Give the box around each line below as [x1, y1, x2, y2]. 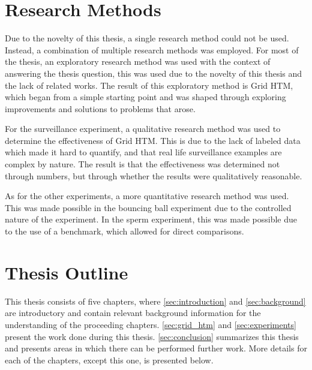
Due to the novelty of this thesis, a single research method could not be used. [5, 32, 289, 44]
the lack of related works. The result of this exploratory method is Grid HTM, [5, 79, 293, 91]
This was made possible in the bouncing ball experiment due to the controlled [5, 201, 292, 213]
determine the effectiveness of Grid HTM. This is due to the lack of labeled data [5, 134, 301, 146]
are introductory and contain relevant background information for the [5, 306, 261, 319]
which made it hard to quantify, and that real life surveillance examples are [5, 146, 282, 158]
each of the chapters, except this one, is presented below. [5, 353, 214, 366]
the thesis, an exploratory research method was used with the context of [5, 55, 271, 68]
